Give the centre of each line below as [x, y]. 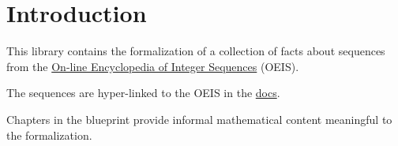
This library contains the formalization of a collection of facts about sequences [196, 51]
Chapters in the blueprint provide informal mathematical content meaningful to [199, 119]
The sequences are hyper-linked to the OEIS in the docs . [143, 93]
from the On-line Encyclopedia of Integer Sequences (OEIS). [153, 66]
